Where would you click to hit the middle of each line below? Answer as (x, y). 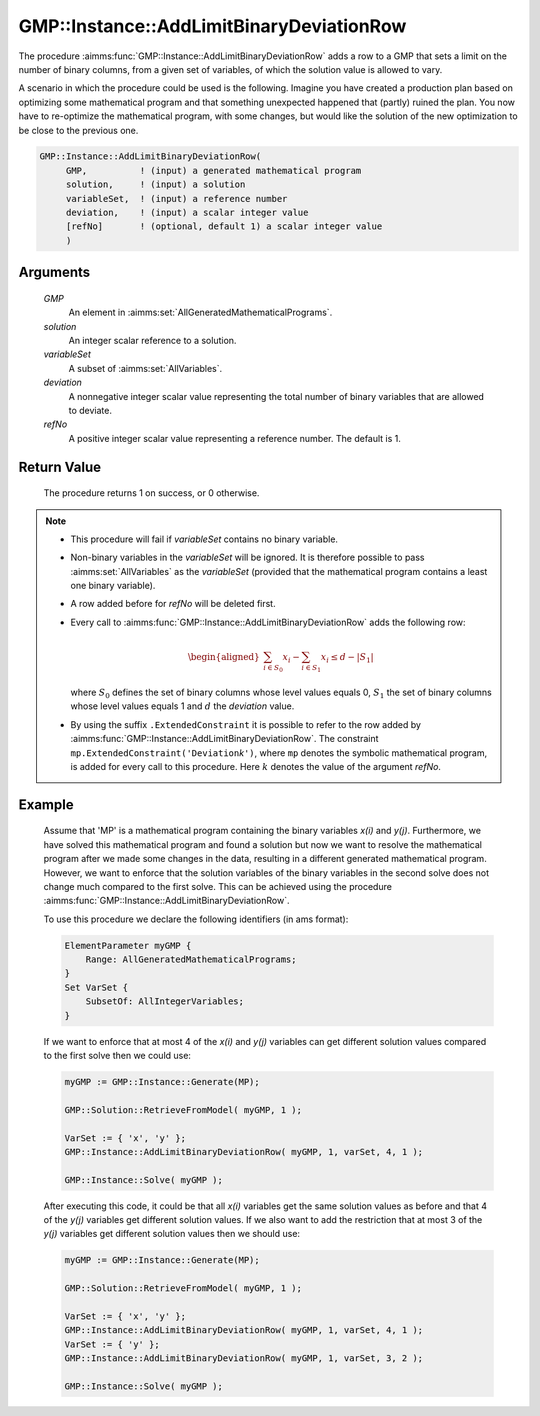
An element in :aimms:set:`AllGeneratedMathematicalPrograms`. (200, 312)
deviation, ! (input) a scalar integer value (187, 213)
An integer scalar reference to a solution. (152, 340)
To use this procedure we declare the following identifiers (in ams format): (196, 919)
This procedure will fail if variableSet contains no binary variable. (204, 539)
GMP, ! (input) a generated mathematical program (213, 170)
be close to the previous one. (78, 130)
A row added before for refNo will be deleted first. (173, 604)
